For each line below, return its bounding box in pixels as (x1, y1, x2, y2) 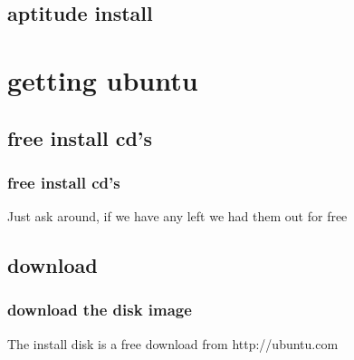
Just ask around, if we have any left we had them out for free (7, 207, 348, 226)
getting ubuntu (7, 61, 198, 98)
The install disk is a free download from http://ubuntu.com (7, 334, 339, 353)
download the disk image (7, 298, 192, 321)
